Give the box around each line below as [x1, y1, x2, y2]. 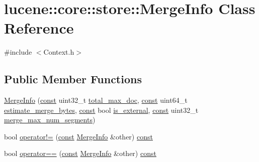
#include [4, 47, 32, 57]
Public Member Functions [4, 71, 142, 87]
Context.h [43, 47, 74, 57]
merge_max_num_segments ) [4, 114, 96, 125]
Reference [4, 18, 74, 38]
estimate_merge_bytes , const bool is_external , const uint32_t [4, 104, 199, 115]
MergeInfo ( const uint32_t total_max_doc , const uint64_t [4, 95, 188, 105]
